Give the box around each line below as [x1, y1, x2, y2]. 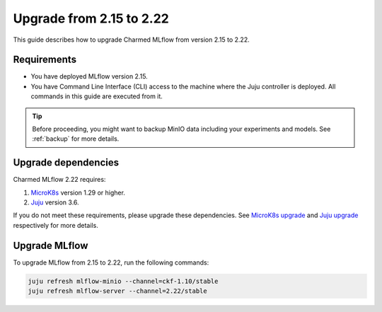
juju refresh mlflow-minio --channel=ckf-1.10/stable [28, 277, 219, 285]
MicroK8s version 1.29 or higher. [30, 188, 125, 197]
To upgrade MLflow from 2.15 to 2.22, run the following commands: [13, 258, 209, 267]
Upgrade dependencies [13, 156, 120, 169]
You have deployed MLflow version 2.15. [30, 72, 148, 81]
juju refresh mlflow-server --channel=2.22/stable [28, 287, 208, 295]
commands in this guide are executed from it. [30, 92, 163, 100]
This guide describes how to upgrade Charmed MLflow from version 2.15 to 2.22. [13, 35, 250, 44]
